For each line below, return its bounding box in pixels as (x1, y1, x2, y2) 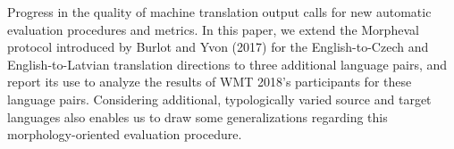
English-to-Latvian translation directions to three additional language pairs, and (7, 54, 448, 73)
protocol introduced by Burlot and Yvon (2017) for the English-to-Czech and (7, 37, 429, 56)
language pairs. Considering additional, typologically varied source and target (7, 89, 432, 108)
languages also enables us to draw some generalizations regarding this (7, 107, 388, 126)
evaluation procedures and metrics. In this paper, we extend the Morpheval (7, 20, 419, 38)
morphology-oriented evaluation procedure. (7, 125, 242, 144)
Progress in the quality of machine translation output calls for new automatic (7, 3, 432, 21)
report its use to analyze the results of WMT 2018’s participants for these (7, 72, 412, 91)
